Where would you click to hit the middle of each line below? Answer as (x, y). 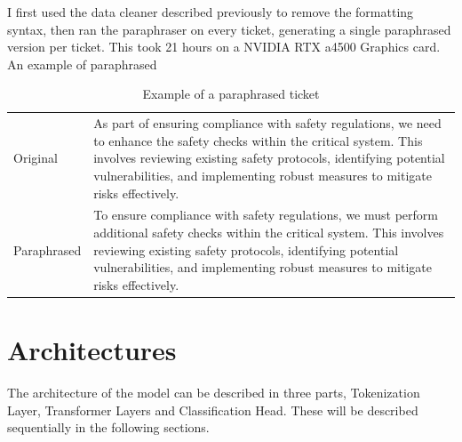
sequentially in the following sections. (108, 427)
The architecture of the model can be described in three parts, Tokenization (214, 393)
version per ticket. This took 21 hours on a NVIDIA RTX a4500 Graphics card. (224, 47)
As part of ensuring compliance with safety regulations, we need (267, 123)
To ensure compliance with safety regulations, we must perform (266, 215)
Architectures (92, 350)
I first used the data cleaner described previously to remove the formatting (211, 12)
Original (36, 158)
